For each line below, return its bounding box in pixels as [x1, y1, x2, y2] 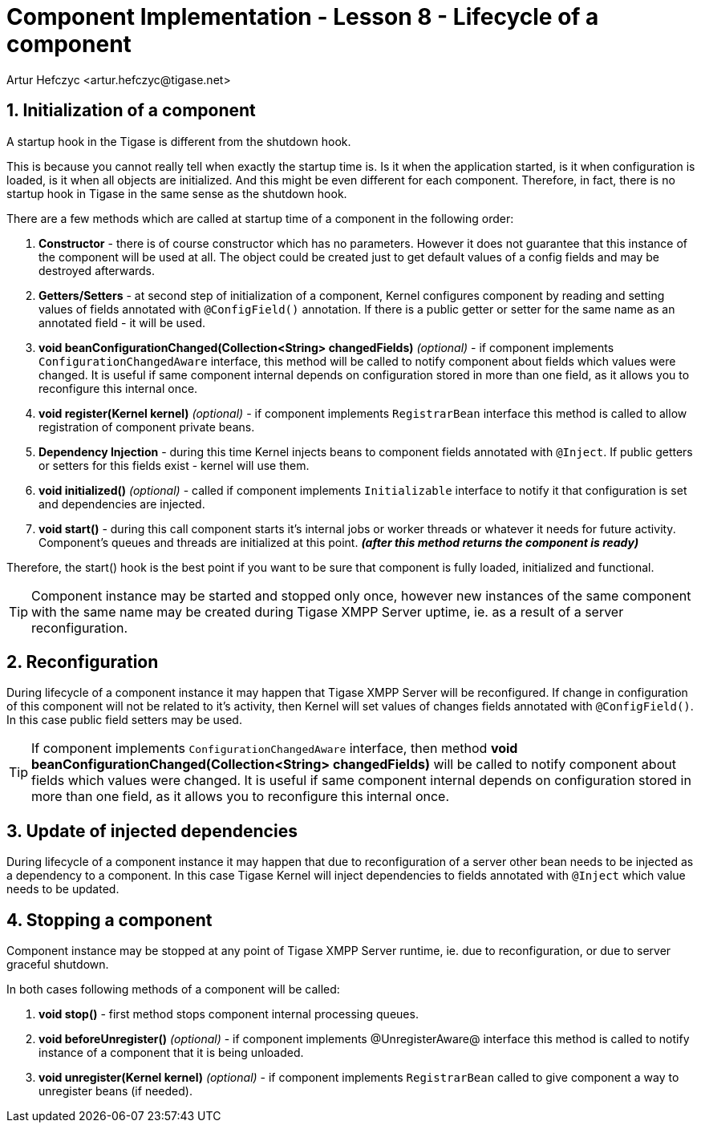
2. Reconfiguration [6, 652, 159, 673]
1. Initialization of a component [6, 100, 256, 121]
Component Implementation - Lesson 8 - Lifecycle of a [6, 3, 599, 30]
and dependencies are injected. [38, 496, 205, 511]
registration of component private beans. [38, 419, 255, 434]
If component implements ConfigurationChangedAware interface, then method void [31, 740, 518, 757]
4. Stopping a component [6, 909, 213, 930]
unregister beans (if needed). [38, 1084, 192, 1099]
